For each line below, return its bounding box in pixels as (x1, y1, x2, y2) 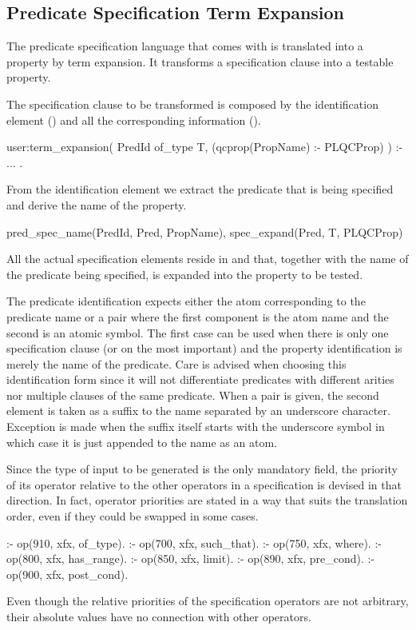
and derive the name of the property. (6, 196, 187, 213)
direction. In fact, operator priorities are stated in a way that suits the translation (6, 492, 408, 508)
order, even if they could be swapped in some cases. (6, 508, 259, 524)
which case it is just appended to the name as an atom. (6, 433, 277, 450)
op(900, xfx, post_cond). (6, 565, 129, 582)
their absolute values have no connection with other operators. (6, 608, 311, 625)
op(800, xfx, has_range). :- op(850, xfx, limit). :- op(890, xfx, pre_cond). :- (6, 550, 375, 567)
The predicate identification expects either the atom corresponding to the (6, 293, 366, 309)
